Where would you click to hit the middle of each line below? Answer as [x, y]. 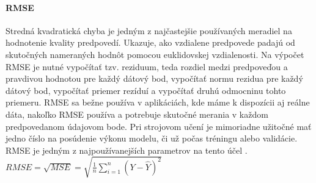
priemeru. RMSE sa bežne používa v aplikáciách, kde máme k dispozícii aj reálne [158, 102]
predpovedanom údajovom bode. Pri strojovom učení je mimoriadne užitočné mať [159, 126]
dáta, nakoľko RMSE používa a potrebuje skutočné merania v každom [137, 114]
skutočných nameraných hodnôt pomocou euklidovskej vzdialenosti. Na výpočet [155, 54]
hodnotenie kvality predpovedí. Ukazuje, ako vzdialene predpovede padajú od [150, 42]
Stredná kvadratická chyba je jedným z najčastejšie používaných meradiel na [149, 30]
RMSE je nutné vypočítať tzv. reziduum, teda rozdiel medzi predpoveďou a [147, 66]
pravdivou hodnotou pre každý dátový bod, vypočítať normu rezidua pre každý [154, 78]
